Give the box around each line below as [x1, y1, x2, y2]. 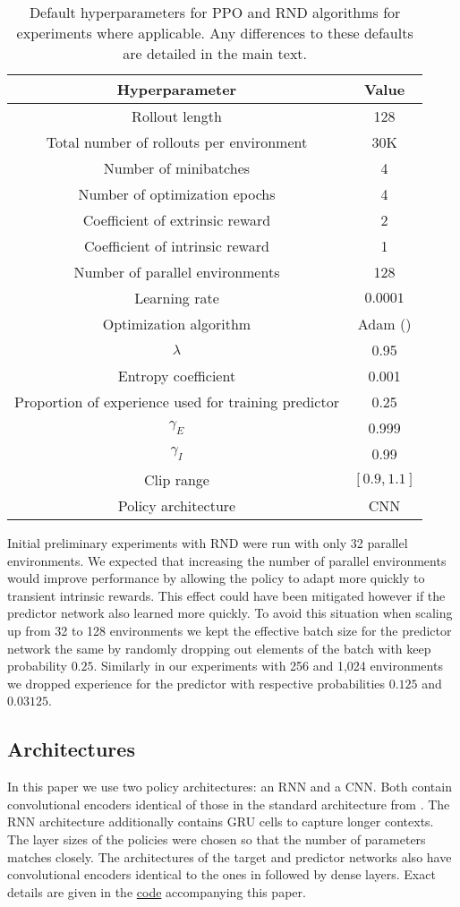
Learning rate [134, 287, 219, 308]
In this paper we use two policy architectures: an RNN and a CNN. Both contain [7, 777, 452, 796]
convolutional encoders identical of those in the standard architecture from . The [7, 794, 450, 813]
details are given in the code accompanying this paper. [7, 882, 306, 901]
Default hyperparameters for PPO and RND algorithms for [29, 2, 401, 22]
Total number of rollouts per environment [46, 132, 308, 152]
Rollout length [132, 106, 222, 126]
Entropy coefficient [117, 365, 236, 386]
